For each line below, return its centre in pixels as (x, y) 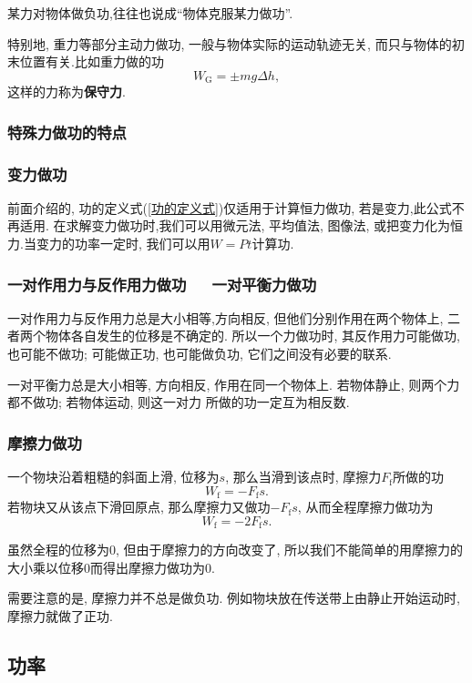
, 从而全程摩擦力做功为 (365, 507)
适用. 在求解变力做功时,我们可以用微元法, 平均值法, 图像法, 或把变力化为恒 (241, 225)
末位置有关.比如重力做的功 (86, 61)
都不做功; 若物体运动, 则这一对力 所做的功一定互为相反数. (179, 402)
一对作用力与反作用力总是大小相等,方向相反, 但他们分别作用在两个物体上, (226, 317)
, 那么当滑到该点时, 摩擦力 (303, 477)
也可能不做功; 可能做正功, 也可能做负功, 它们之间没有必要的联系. (200, 354)
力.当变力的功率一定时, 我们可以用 (109, 244)
